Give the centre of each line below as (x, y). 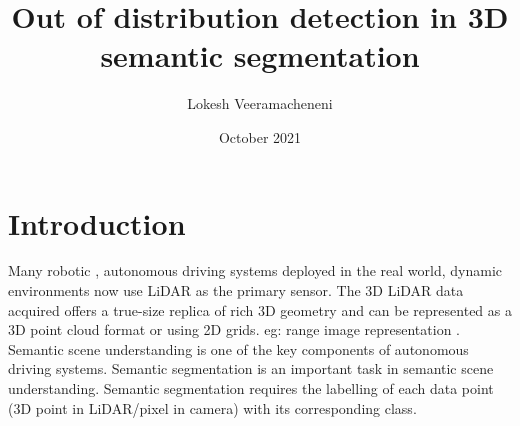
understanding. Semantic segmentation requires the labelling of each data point (251, 388)
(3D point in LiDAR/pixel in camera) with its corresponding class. (212, 407)
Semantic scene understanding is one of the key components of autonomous (238, 348)
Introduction (97, 222)
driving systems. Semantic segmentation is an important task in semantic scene (251, 368)
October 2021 (260, 136)
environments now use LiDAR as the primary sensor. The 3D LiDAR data (236, 290)
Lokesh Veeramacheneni (260, 103)
